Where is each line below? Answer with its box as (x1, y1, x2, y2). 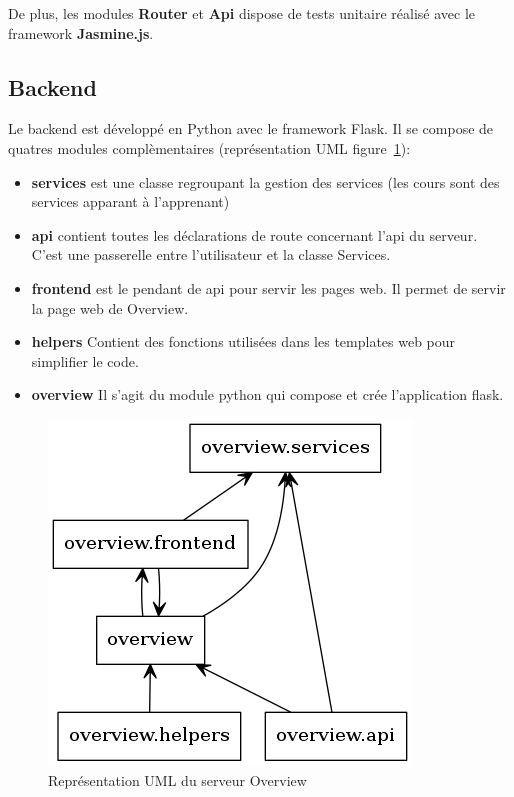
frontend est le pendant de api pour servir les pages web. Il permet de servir (31, 277, 506, 298)
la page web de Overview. (31, 297, 189, 318)
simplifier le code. (31, 350, 139, 371)
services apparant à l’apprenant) (31, 191, 230, 212)
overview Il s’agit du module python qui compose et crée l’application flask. (31, 384, 504, 405)
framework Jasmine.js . (8, 22, 154, 43)
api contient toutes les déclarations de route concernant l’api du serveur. (31, 224, 478, 245)
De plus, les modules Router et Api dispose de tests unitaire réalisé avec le (8, 3, 475, 23)
